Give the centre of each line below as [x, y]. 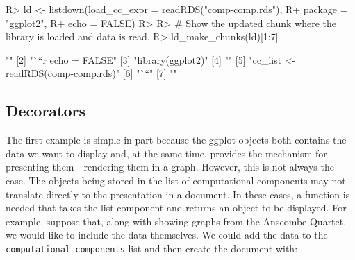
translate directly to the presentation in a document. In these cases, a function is [178, 194]
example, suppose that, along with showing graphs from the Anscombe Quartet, [176, 221]
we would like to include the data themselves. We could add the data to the [167, 235]
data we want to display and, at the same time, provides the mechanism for [166, 153]
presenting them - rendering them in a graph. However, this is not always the [170, 167]
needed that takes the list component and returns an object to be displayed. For [176, 208]
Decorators [46, 111]
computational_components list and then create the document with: [152, 248]
